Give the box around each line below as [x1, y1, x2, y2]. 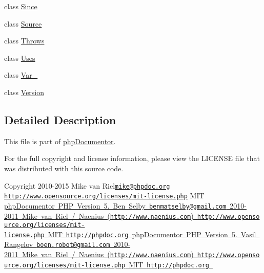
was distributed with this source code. [4, 163, 124, 173]
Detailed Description [4, 111, 116, 127]
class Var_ [4, 70, 38, 80]
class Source [4, 18, 42, 29]
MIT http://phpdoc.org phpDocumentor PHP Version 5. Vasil [48, 229, 256, 239]
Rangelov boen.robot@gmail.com [4, 239, 110, 249]
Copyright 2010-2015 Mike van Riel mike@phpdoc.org [4, 180, 170, 191]
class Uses [4, 52, 35, 63]
